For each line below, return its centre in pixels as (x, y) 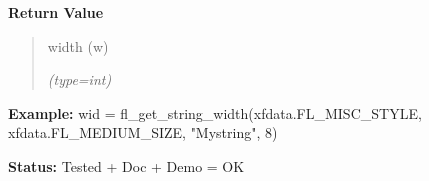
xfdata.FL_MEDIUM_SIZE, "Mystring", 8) (143, 132)
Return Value (56, 12)
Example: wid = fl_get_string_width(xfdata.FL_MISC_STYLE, (215, 112)
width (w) (78, 45)
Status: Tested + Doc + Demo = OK (126, 165)
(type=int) (79, 79)
